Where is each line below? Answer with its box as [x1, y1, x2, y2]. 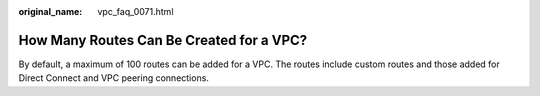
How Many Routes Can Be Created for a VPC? [18, 31, 308, 49]
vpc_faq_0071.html [97, 6, 174, 17]
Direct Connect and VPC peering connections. [18, 72, 210, 84]
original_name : [18, 6, 83, 17]
